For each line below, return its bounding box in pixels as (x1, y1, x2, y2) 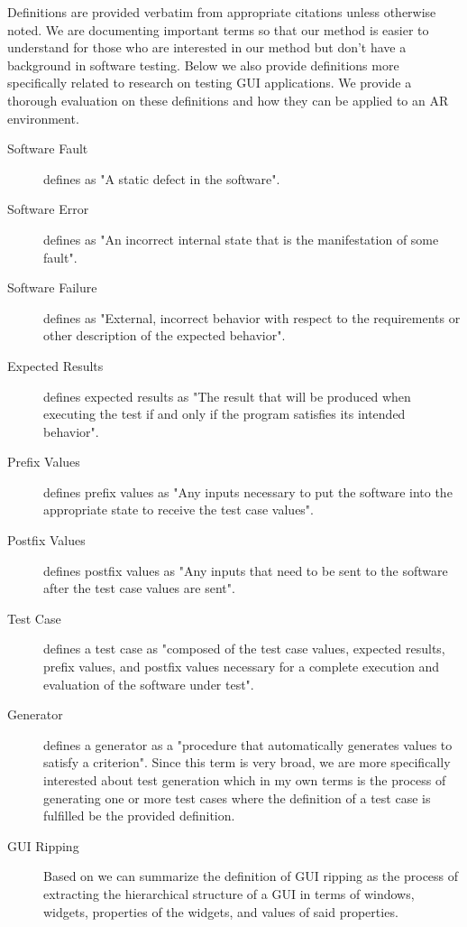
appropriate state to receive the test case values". (43, 500, 314, 519)
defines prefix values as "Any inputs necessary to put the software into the (43, 482, 453, 501)
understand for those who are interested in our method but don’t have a (7, 38, 407, 57)
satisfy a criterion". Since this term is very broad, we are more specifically (43, 753, 451, 772)
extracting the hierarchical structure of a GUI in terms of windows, (43, 884, 415, 903)
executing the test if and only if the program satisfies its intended (43, 404, 406, 423)
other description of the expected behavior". (43, 326, 286, 345)
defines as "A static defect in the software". (43, 169, 280, 188)
